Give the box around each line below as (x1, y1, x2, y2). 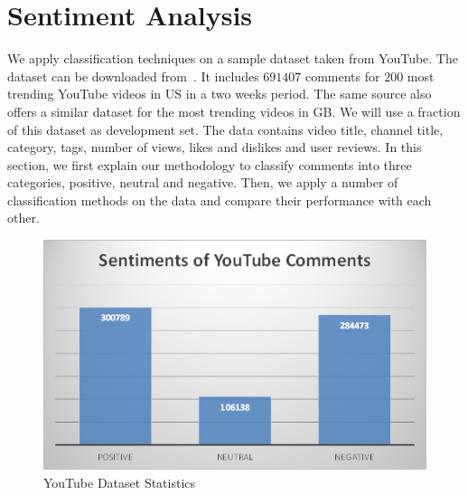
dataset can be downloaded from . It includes (7, 66, 259, 85)
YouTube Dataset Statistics (43, 472, 196, 491)
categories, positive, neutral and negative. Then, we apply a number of (7, 173, 398, 192)
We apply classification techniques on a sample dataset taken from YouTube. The (7, 49, 458, 68)
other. (7, 208, 40, 227)
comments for (304, 66, 380, 85)
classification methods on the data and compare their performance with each (7, 190, 432, 209)
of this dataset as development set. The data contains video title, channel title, (7, 119, 444, 138)
